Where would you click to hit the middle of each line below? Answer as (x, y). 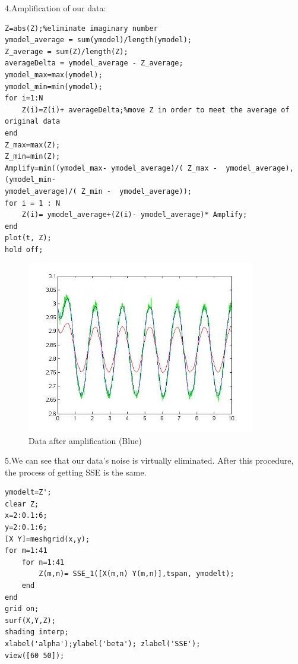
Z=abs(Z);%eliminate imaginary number (81, 28)
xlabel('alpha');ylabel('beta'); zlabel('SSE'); (103, 644)
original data (33, 122)
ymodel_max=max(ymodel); (54, 75)
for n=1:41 (43, 562)
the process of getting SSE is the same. (76, 472)
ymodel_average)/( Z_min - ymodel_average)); (98, 191)
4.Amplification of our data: (56, 8)
